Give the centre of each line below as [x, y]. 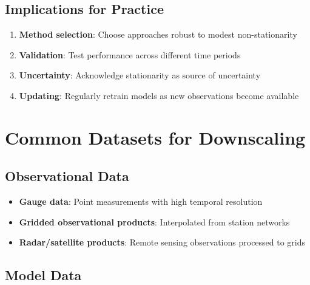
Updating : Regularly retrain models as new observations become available [159, 95]
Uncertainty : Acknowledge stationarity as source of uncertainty [140, 75]
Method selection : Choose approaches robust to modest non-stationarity [158, 34]
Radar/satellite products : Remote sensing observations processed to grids [162, 242]
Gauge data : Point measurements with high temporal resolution [141, 201]
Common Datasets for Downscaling [155, 137]
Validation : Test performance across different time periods [130, 54]
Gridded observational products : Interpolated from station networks [154, 221]
